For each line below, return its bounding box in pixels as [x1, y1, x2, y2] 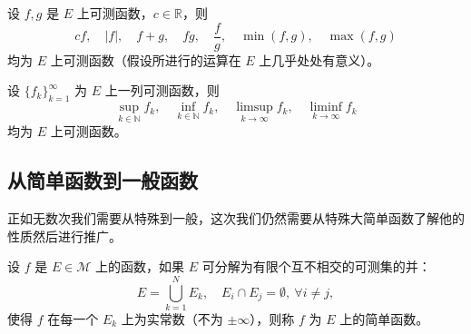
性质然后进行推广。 [7, 226, 122, 245]
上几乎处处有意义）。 [259, 50, 380, 69]
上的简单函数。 [339, 309, 429, 328]
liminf [309, 101, 342, 114]
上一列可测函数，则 [104, 81, 220, 100]
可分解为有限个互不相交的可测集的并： [201, 257, 431, 276]
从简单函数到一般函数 [7, 166, 198, 194]
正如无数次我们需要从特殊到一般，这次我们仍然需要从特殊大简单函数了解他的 [7, 209, 465, 228]
